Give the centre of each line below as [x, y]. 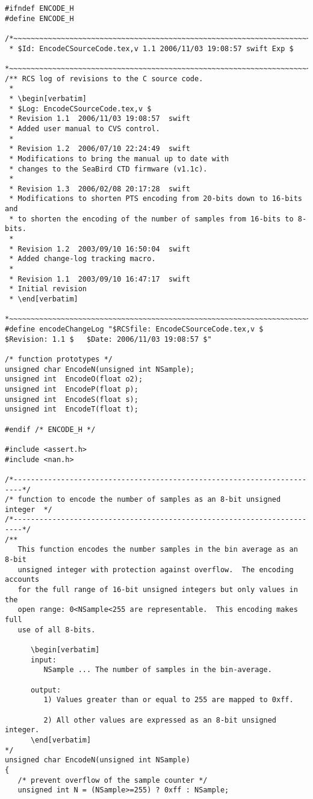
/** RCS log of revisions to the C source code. [104, 79]
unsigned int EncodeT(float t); [72, 409]
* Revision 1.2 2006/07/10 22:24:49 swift [100, 149]
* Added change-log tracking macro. [82, 259]
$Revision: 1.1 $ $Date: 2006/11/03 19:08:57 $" [108, 339]
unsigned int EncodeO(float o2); [74, 379]
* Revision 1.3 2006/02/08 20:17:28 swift [100, 189]
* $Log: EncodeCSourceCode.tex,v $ [80, 109]
